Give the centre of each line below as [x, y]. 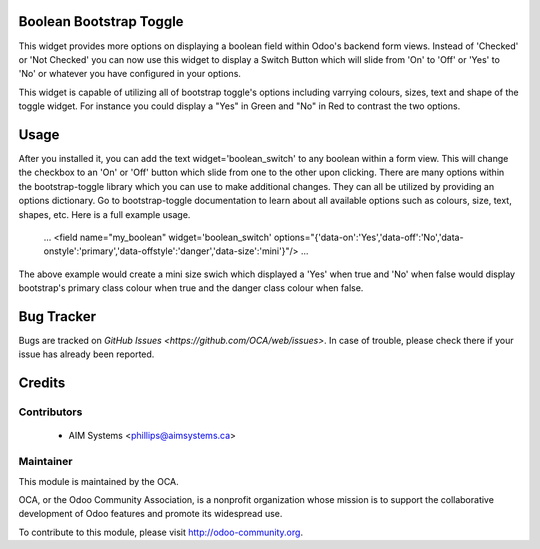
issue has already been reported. [86, 354]
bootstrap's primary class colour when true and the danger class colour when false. [191, 288]
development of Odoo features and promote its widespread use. [150, 514]
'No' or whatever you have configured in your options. [130, 74]
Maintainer [45, 462]
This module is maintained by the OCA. [98, 481]
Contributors [50, 412]
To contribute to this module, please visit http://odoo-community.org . [161, 532]
